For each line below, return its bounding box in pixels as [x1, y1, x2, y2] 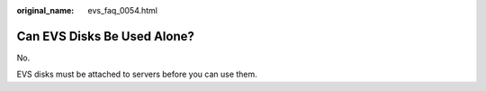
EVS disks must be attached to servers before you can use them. [16, 68, 258, 80]
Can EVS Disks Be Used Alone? [16, 28, 195, 44]
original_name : [16, 5, 75, 15]
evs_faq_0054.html [87, 5, 157, 15]
